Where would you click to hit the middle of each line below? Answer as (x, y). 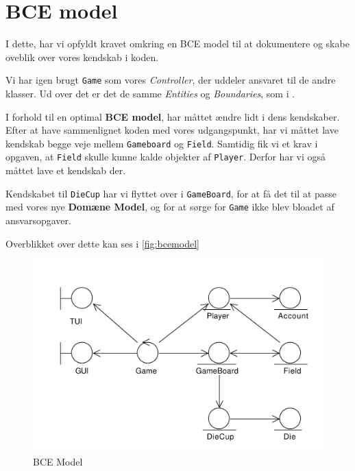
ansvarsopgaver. (38, 220)
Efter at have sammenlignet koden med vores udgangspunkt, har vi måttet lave (172, 130)
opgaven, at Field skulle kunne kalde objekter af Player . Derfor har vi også (166, 157)
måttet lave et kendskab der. (66, 170)
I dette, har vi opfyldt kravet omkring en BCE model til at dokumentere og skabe (177, 44)
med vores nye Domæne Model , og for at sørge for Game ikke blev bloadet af (170, 207)
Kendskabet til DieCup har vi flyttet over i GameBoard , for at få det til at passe (171, 193)
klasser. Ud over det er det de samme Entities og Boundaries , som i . (150, 93)
